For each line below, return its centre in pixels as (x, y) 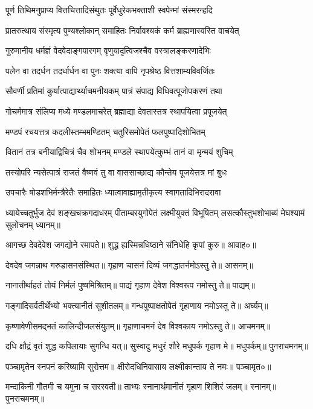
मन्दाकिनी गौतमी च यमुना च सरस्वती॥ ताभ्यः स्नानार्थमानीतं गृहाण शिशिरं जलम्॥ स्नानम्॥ (141, 386)
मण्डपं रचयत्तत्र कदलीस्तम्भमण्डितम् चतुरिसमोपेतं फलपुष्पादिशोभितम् (105, 131)
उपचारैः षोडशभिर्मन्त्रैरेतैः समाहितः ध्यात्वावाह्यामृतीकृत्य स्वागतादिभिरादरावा (113, 192)
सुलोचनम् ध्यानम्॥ (33, 224)
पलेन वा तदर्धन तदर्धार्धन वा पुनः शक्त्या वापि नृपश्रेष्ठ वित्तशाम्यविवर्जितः (110, 70)
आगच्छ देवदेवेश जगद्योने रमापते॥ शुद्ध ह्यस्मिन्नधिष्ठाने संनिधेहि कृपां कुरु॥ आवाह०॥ (131, 245)
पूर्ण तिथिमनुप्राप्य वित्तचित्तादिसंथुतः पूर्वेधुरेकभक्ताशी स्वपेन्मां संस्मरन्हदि (109, 10)
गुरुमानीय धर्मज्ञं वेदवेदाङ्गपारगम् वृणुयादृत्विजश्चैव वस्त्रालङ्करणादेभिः (108, 50)
